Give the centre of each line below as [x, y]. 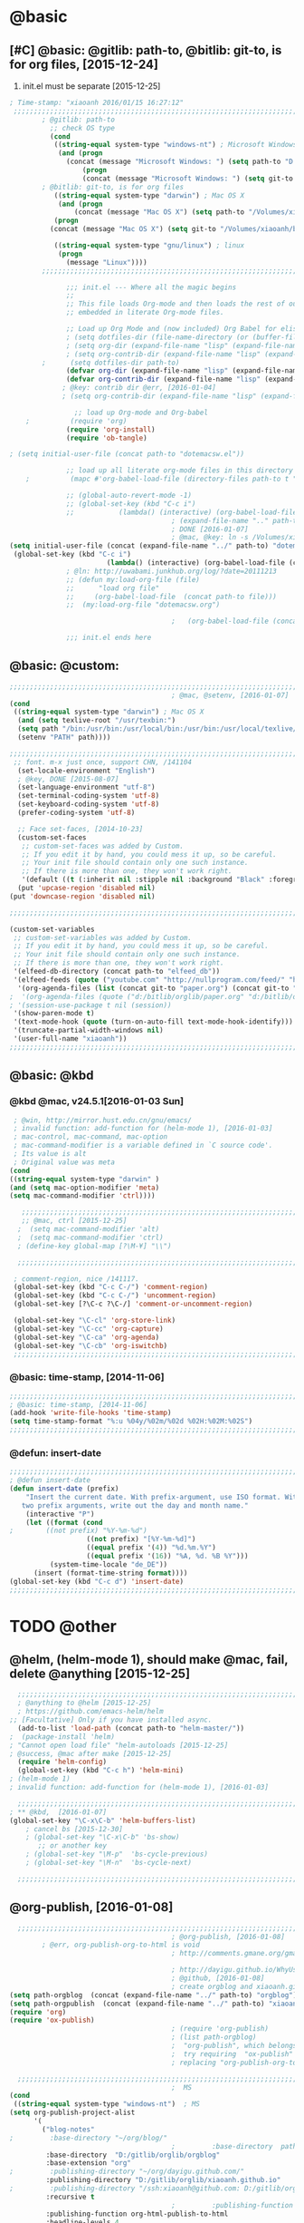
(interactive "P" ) [60, 1514]
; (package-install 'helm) [62, 1737]
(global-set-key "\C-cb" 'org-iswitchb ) [90, 1345]
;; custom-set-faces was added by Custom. [102, 846]
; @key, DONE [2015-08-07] [68, 779]
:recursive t [70, 2197]
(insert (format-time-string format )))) [110, 1573]
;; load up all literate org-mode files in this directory [180, 471]
